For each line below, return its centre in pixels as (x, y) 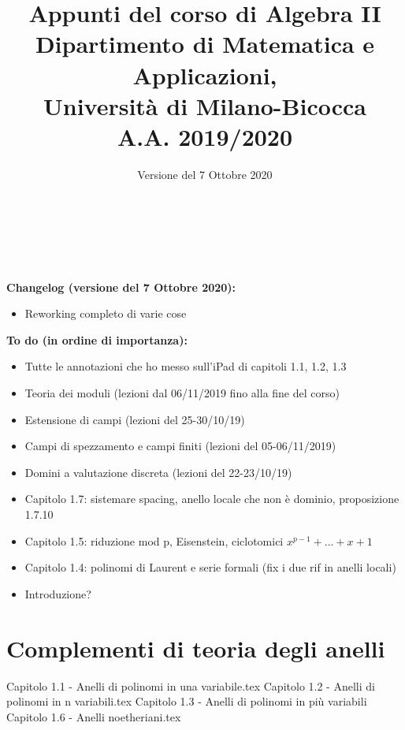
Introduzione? (58, 593)
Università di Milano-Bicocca (205, 105)
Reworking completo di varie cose (106, 313)
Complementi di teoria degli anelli (196, 648)
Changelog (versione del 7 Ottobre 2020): (121, 287)
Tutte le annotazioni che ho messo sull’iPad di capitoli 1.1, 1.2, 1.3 (186, 366)
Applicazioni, (205, 74)
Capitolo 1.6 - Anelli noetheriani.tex (94, 716)
